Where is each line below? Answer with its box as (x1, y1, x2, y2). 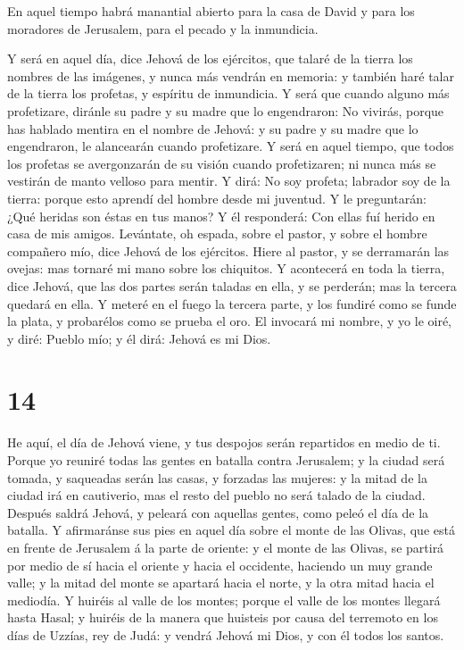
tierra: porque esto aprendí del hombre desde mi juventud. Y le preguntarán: (7, 188, 427, 207)
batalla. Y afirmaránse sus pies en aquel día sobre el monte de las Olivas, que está (7, 521, 455, 539)
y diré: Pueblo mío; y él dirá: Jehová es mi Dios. (7, 329, 271, 347)
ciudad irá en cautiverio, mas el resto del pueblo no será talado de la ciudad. (7, 486, 426, 504)
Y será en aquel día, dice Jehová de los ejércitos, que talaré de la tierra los (7, 49, 413, 68)
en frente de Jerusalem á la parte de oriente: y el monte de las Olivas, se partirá (7, 537, 444, 556)
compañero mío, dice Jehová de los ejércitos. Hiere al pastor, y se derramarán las (7, 241, 450, 260)
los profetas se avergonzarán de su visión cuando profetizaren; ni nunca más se (7, 154, 436, 172)
